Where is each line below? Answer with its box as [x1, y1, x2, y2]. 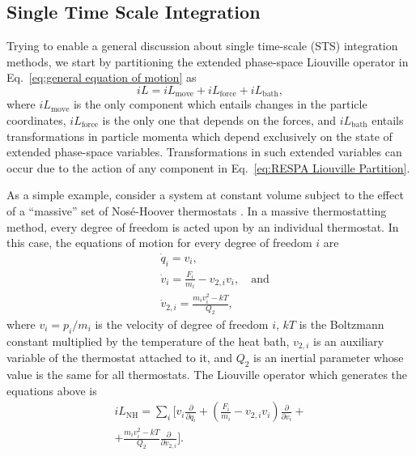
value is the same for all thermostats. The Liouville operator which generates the [6, 366, 408, 383]
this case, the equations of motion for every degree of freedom [6, 234, 312, 251]
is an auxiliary [312, 332, 384, 349]
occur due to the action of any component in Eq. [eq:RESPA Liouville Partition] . [6, 159, 410, 176]
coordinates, [6, 112, 66, 129]
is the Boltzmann [299, 315, 384, 332]
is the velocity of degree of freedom [95, 315, 269, 332]
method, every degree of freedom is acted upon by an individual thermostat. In [6, 218, 399, 235]
